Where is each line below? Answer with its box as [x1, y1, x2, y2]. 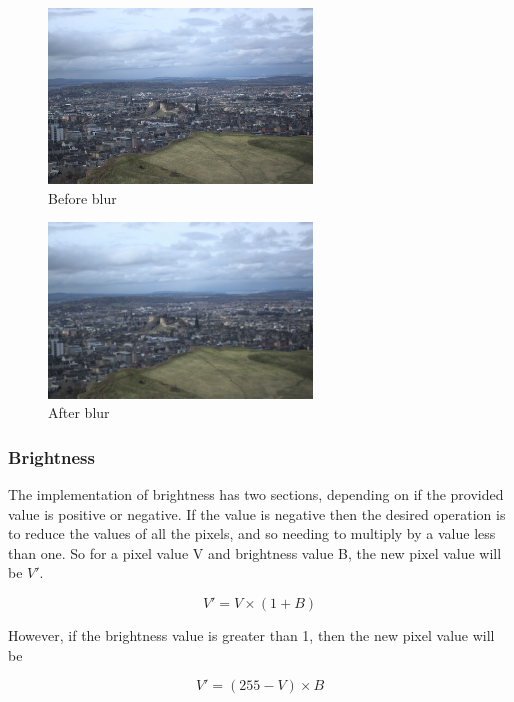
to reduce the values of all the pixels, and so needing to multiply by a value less [8, 523, 496, 544]
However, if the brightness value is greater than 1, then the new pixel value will [8, 624, 495, 645]
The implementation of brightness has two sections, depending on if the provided [8, 483, 504, 504]
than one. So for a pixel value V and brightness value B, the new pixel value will [8, 542, 502, 563]
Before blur [48, 187, 117, 208]
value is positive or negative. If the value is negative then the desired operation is [8, 503, 506, 524]
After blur [48, 402, 110, 423]
